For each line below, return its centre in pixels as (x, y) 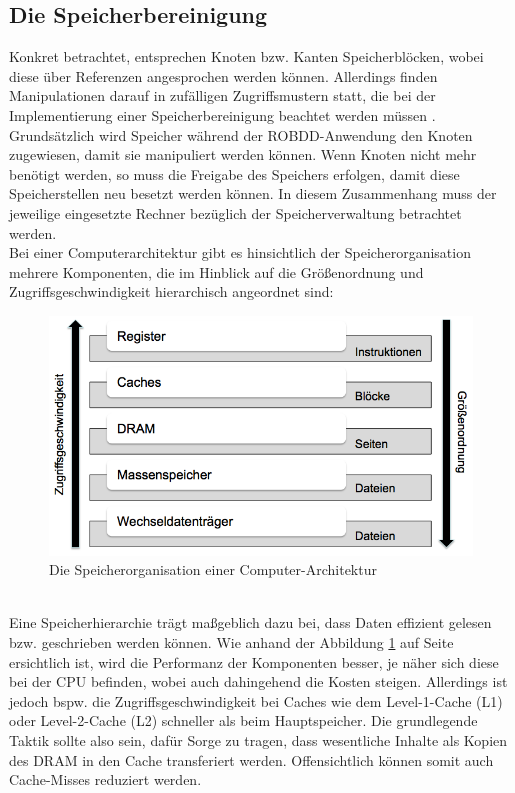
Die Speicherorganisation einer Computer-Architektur (213, 569)
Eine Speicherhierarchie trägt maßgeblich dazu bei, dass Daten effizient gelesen (250, 622)
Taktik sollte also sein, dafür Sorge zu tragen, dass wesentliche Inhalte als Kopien (258, 739)
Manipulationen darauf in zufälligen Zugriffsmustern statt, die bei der (222, 95)
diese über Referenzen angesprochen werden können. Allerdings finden (223, 75)
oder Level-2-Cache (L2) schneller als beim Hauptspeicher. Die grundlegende (243, 720)
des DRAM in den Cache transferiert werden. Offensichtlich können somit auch (251, 759)
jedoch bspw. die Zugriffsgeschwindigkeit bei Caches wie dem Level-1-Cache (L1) (256, 700)
